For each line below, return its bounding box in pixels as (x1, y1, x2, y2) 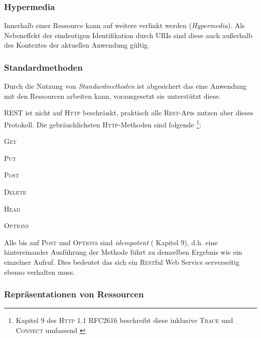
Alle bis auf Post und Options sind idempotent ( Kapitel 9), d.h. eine (4, 237, 218, 247)
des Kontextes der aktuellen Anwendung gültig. (4, 40, 150, 50)
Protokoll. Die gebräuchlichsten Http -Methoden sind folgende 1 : (4, 118, 201, 129)
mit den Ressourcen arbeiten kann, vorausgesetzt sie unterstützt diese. (4, 90, 221, 101)
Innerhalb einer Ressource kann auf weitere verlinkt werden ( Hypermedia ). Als (4, 20, 245, 31)
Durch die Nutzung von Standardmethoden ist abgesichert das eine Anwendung (4, 81, 246, 91)
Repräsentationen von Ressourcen (4, 288, 144, 300)
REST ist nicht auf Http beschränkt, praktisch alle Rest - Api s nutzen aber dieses (4, 107, 253, 118)
